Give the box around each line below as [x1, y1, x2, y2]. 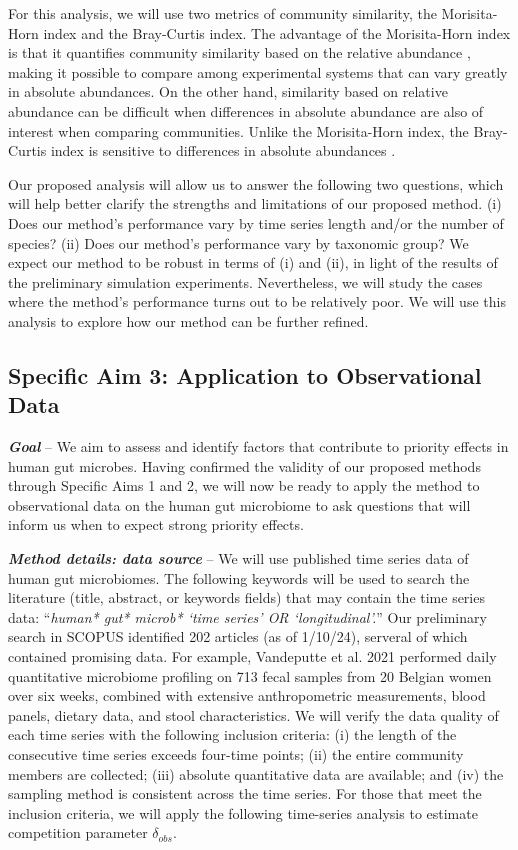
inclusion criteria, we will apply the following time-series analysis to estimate [8, 802, 478, 823]
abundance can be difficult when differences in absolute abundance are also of [8, 100, 484, 121]
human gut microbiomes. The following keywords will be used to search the [8, 567, 470, 588]
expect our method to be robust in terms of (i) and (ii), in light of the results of [8, 252, 498, 273]
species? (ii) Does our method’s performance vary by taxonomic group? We [8, 232, 469, 253]
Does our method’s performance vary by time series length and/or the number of [8, 212, 504, 233]
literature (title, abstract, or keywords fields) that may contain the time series [8, 587, 485, 608]
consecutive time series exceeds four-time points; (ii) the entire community [8, 744, 464, 764]
